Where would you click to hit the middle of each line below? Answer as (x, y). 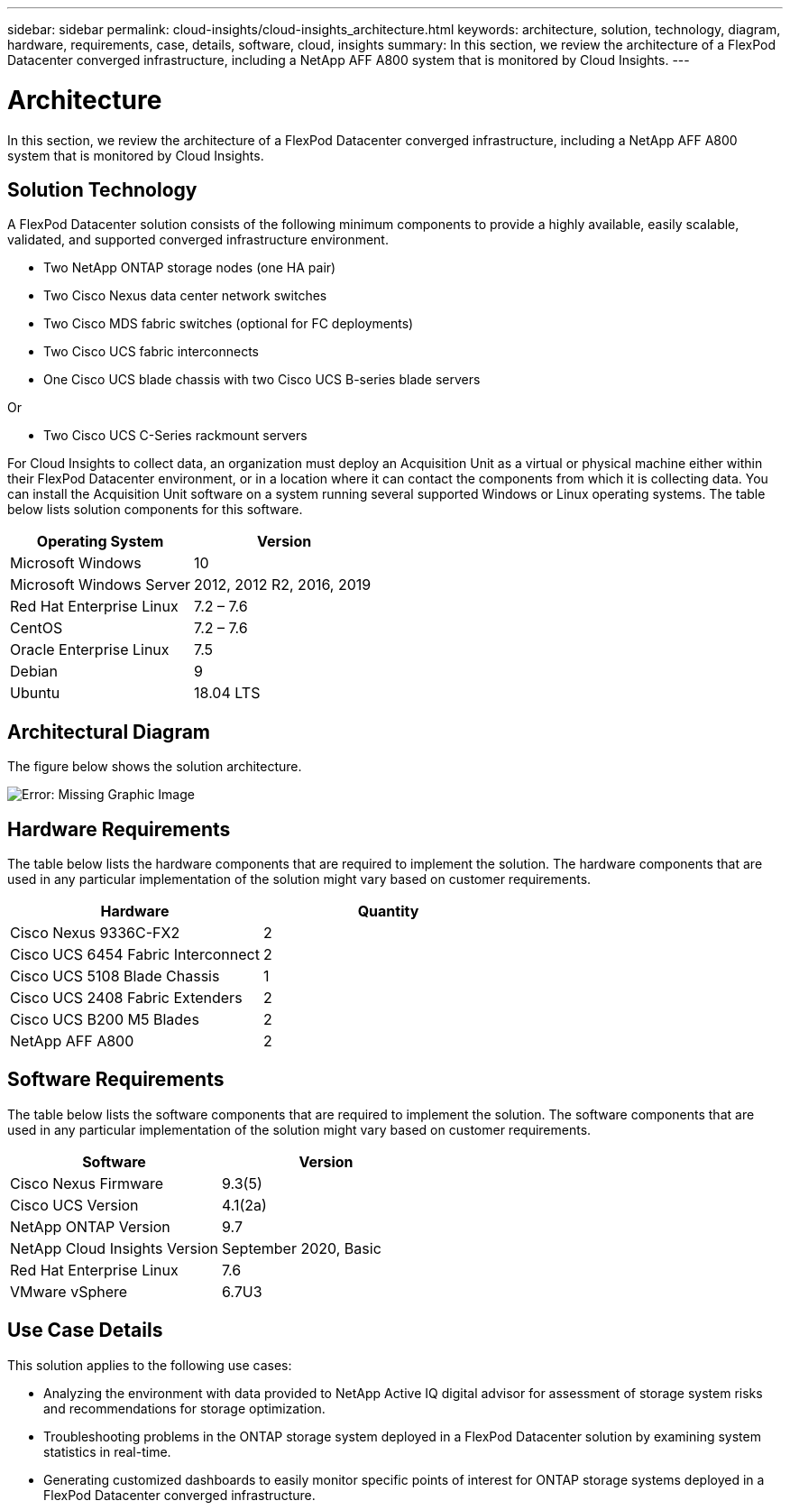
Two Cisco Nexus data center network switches (185, 296)
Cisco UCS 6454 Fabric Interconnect (135, 955)
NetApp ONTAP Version (90, 1226)
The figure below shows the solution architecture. (155, 767)
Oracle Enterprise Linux (90, 650)
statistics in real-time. (107, 1451)
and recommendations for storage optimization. (184, 1408)
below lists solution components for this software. (155, 510)
